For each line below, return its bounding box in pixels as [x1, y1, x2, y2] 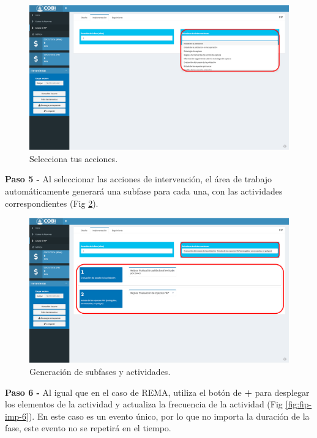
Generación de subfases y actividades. [29, 365, 171, 378]
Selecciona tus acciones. [29, 152, 118, 165]
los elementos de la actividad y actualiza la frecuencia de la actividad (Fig [5, 398, 283, 410]
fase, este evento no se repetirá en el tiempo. [5, 421, 171, 434]
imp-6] [5, 409, 29, 422]
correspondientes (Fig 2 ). [5, 196, 99, 209]
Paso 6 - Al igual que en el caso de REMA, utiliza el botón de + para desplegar [5, 385, 310, 398]
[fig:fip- [285, 398, 312, 410]
